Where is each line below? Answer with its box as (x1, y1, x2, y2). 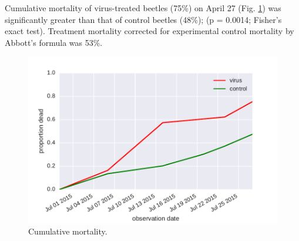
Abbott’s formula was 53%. (5, 36, 103, 48)
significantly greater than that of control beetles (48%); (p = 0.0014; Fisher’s (5, 13, 282, 25)
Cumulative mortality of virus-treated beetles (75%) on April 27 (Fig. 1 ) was (5, 2, 281, 14)
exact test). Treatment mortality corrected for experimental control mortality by (5, 25, 294, 37)
